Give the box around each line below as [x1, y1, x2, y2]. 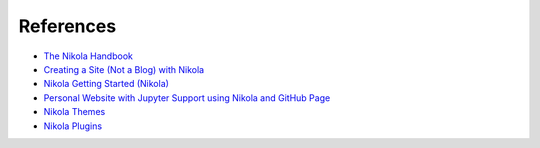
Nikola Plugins [43, 120, 103, 132]
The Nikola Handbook [43, 50, 134, 62]
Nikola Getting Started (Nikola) [43, 78, 170, 90]
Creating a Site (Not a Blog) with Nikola [43, 63, 205, 75]
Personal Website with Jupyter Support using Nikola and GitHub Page [43, 91, 331, 104]
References [18, 15, 117, 37]
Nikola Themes [43, 106, 106, 118]
